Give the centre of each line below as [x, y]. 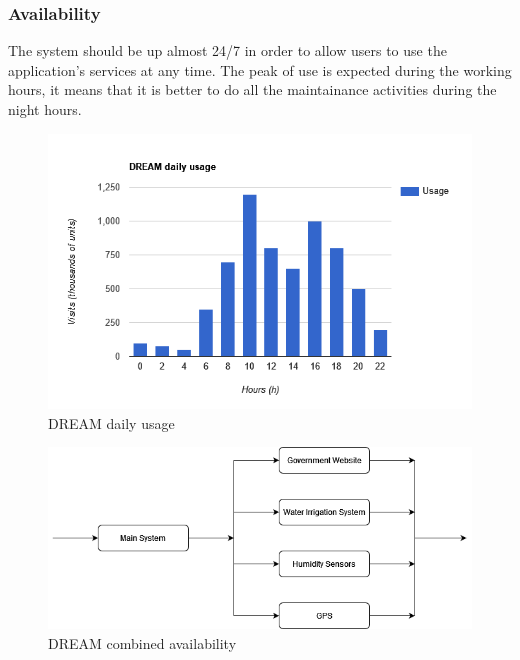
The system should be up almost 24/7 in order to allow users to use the [227, 50]
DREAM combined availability [142, 642]
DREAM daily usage [111, 422]
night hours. [45, 109]
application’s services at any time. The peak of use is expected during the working [260, 69]
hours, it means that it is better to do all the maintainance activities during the [252, 89]
